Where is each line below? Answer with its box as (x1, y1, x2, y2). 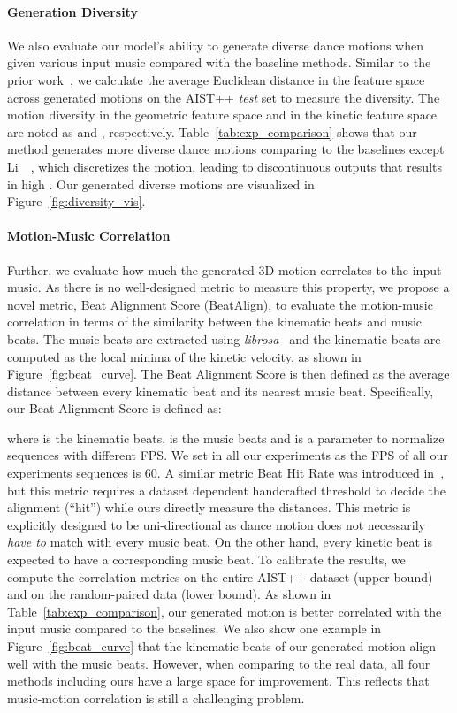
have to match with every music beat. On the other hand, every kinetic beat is (7, 533, 432, 551)
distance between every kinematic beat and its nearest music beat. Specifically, (7, 381, 434, 400)
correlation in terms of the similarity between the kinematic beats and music (7, 312, 423, 331)
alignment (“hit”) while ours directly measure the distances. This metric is (7, 498, 411, 517)
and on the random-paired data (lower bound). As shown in (7, 585, 331, 603)
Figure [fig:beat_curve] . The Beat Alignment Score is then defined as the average (7, 364, 450, 383)
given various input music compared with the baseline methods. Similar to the (7, 53, 431, 72)
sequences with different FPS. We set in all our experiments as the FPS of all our (7, 446, 448, 464)
